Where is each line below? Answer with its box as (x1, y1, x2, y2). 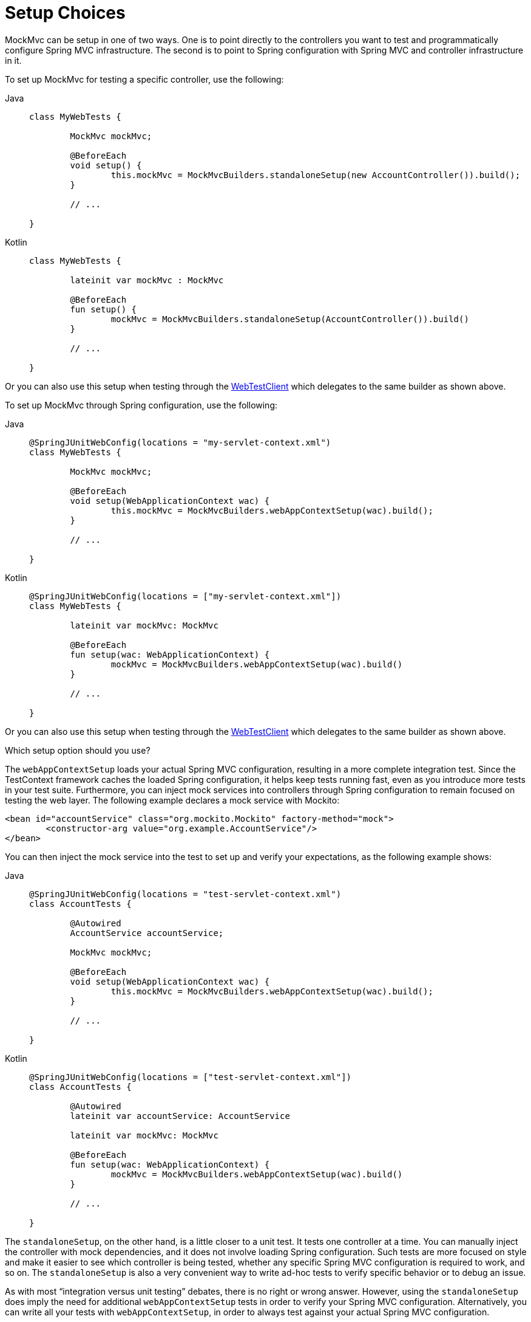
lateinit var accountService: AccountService (70, 1110, 290, 1121)
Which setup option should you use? (5, 745, 151, 756)
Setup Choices (5, 2, 126, 23)
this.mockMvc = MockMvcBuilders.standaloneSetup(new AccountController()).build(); (110, 170, 521, 180)
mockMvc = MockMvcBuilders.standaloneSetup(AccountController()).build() (110, 314, 469, 324)
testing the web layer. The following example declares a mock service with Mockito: (5, 794, 340, 805)
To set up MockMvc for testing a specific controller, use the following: (5, 74, 284, 84)
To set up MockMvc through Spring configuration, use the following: (5, 399, 278, 410)
